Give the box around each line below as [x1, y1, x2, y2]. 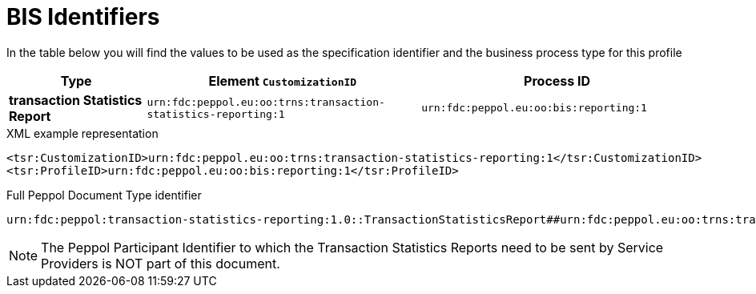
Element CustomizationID [208, 72, 357, 89]
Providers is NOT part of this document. [41, 255, 280, 272]
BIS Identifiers [6, 3, 160, 30]
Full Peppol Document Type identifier [6, 187, 202, 202]
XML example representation [6, 126, 159, 140]
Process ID [524, 72, 591, 89]
